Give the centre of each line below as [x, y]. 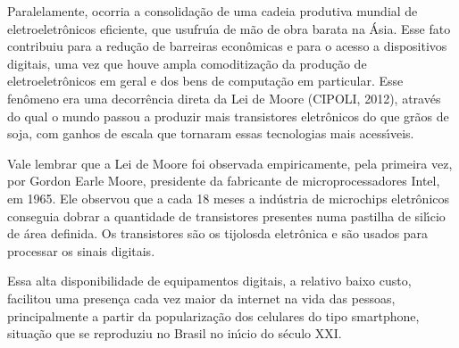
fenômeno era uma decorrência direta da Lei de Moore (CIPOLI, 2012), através [224, 98]
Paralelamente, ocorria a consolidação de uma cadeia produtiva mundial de [213, 11]
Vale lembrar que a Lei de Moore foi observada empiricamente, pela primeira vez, [230, 163]
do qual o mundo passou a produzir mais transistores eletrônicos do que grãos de [228, 116]
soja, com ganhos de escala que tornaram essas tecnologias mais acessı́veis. [211, 133]
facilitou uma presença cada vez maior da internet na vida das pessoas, [201, 298]
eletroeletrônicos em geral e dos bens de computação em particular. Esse [205, 81]
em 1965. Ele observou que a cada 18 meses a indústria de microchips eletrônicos [229, 198]
